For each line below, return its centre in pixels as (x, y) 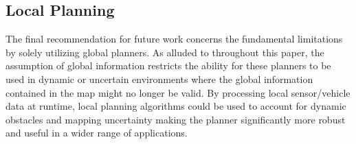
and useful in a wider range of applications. (97, 133)
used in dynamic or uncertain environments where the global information (159, 79)
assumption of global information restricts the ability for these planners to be (168, 65)
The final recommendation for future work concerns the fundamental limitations (174, 39)
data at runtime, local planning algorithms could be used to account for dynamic (176, 106)
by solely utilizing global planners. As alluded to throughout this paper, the (165, 52)
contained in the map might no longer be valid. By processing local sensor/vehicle (178, 92)
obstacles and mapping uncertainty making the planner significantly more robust (176, 119)
